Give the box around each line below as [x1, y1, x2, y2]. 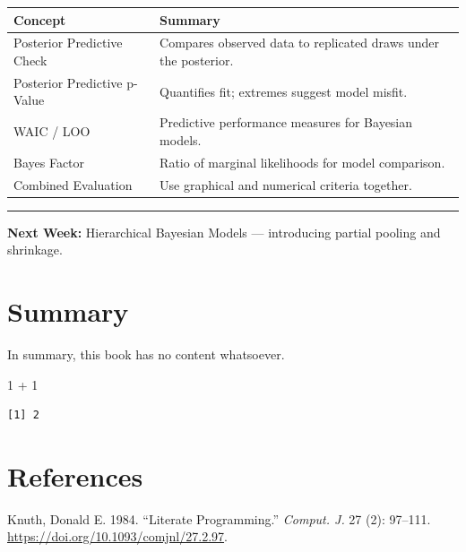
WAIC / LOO [13, 122, 91, 141]
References [7, 457, 143, 494]
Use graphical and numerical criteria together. [160, 175, 412, 194]
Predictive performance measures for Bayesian [160, 113, 413, 132]
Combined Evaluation [13, 175, 133, 194]
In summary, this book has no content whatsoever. [7, 344, 285, 363]
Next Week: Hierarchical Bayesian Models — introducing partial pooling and [7, 222, 441, 241]
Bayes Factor [13, 152, 85, 171]
